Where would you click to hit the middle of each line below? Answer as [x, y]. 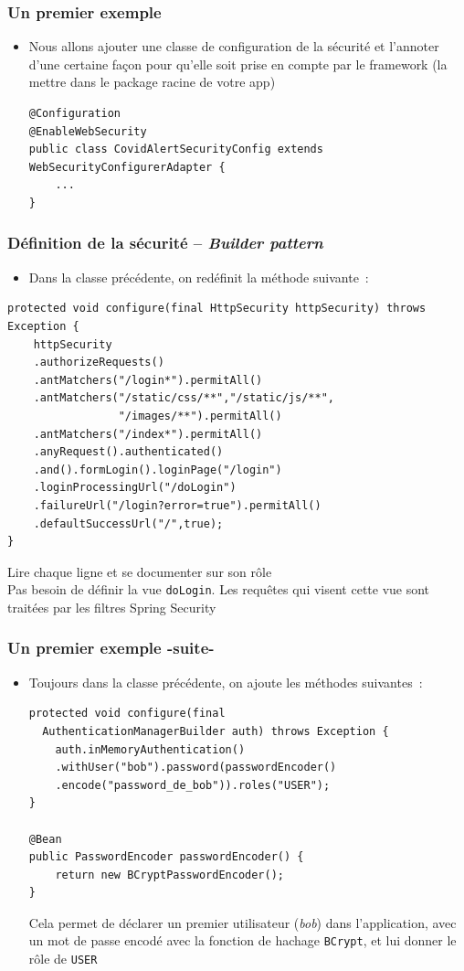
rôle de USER [63, 959]
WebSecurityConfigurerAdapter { [127, 167]
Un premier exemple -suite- [111, 648]
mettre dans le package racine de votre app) [152, 82]
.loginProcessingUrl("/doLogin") [135, 488]
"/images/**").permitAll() [200, 416]
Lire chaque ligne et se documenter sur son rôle [140, 571]
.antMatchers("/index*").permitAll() [148, 434]
